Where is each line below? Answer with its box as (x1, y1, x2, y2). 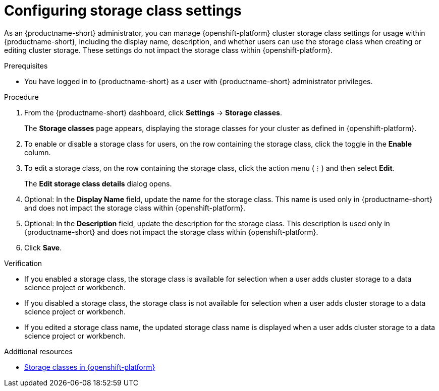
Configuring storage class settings (4, 2, 242, 19)
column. (24, 148, 51, 157)
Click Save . (24, 243, 62, 252)
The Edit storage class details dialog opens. (24, 179, 172, 188)
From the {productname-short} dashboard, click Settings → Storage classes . (24, 108, 282, 117)
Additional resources (4, 347, 73, 356)
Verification (4, 258, 42, 268)
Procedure (4, 92, 39, 101)
